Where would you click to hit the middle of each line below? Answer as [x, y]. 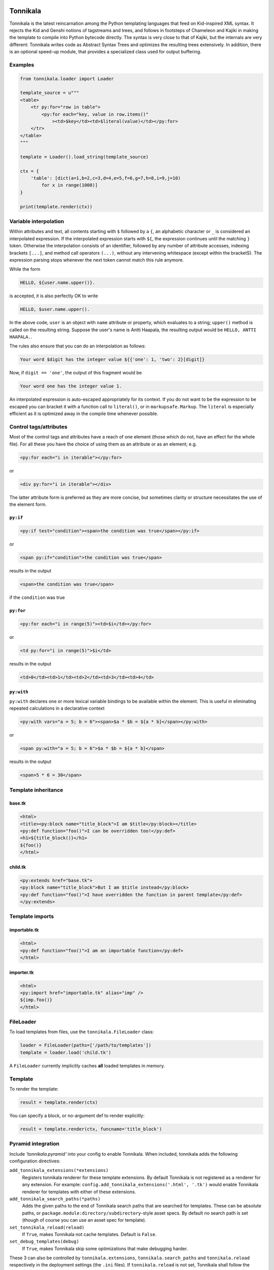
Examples [22, 65]
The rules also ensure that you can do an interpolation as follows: [78, 346]
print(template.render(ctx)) [56, 207]
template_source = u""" [50, 93]
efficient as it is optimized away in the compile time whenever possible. [84, 414]
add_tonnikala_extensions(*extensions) [59, 1170]
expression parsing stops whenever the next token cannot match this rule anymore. [97, 260]
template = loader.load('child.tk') [66, 1052]
